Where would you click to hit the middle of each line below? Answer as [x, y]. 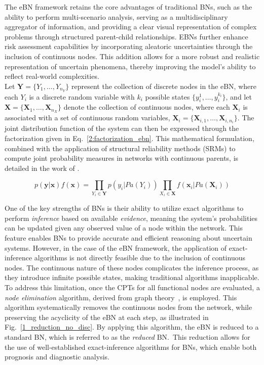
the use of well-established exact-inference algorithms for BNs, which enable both [131, 347]
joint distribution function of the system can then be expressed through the [122, 128]
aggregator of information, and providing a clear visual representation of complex [131, 27]
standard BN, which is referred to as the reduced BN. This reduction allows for [127, 337]
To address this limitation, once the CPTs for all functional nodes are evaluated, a [132, 287]
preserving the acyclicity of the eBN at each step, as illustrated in [107, 317]
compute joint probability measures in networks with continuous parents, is [122, 158]
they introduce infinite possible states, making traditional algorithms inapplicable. [132, 277]
